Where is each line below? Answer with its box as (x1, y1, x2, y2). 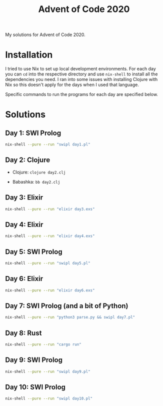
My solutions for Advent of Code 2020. (5, 31, 86, 38)
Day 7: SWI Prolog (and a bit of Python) (5, 301, 128, 310)
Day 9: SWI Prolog (5, 356, 63, 364)
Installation (5, 49, 53, 60)
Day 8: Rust (5, 328, 42, 337)
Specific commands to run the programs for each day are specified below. (5, 91, 158, 97)
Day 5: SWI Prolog (5, 247, 62, 256)
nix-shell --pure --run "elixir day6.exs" (5, 287, 95, 293)
